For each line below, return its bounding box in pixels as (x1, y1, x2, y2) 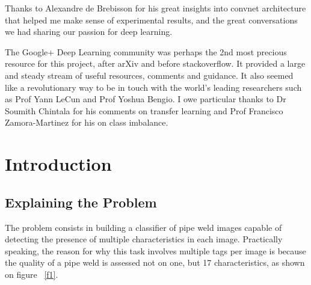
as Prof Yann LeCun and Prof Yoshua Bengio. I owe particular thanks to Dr (5, 93, 286, 105)
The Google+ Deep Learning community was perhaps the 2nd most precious (5, 45, 287, 58)
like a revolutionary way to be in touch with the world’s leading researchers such (5, 81, 302, 93)
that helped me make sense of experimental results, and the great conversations (5, 13, 298, 26)
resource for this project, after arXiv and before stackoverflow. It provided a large (5, 57, 306, 70)
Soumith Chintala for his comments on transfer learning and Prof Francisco (5, 104, 283, 117)
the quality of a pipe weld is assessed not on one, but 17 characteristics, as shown (5, 256, 305, 269)
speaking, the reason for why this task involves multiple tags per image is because (5, 244, 306, 257)
